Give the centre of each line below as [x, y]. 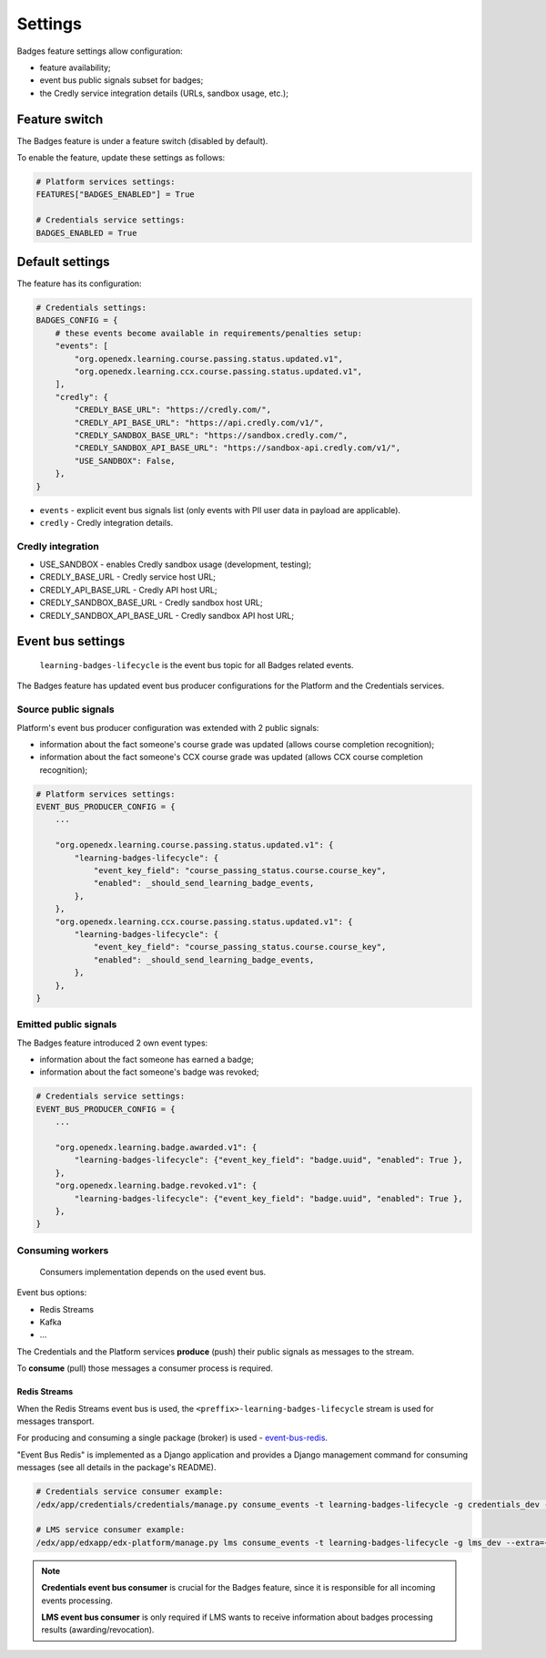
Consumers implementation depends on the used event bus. [153, 1272]
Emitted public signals [67, 1025]
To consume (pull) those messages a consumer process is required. [145, 1368]
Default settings [63, 261]
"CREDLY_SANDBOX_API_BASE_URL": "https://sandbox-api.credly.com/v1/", [238, 448]
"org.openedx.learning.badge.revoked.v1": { [156, 1186]
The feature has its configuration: [79, 283]
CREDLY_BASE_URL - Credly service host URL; [128, 577]
